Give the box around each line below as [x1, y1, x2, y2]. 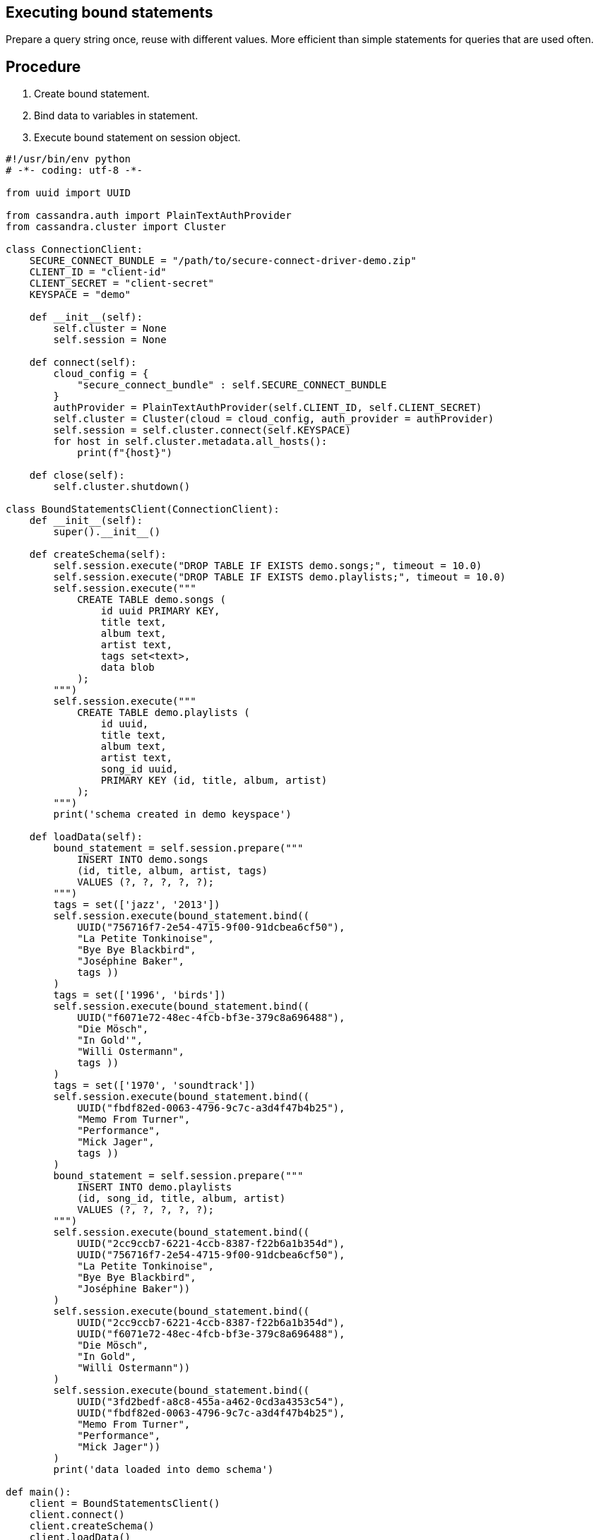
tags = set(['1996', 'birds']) [53, 989, 226, 1001]
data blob [100, 662, 155, 674]
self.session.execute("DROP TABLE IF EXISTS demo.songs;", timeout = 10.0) [53, 560, 482, 572]
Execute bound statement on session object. [34, 131, 241, 144]
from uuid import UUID [6, 187, 131, 199]
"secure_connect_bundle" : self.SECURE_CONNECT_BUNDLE [77, 379, 387, 391]
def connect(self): [29, 357, 137, 369]
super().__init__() [53, 526, 161, 538]
